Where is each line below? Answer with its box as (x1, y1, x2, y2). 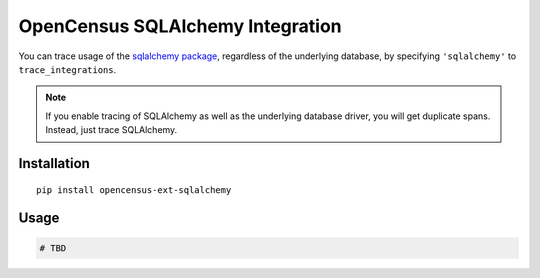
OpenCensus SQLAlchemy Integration (18, 15, 342, 37)
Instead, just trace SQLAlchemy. (45, 124, 178, 136)
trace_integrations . (18, 63, 117, 75)
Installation (18, 155, 90, 172)
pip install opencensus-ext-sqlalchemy (36, 184, 232, 195)
